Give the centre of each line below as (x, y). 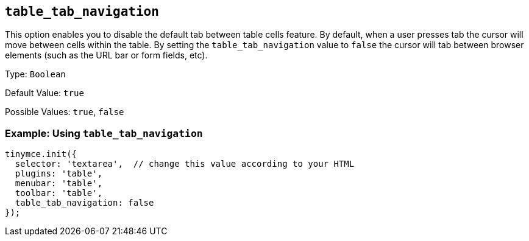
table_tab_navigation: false (84, 203)
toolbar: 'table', (59, 193)
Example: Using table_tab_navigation (104, 133)
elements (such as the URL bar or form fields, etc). (106, 55)
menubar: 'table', (59, 183)
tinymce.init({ (41, 154)
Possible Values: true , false (65, 112)
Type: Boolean (35, 74)
